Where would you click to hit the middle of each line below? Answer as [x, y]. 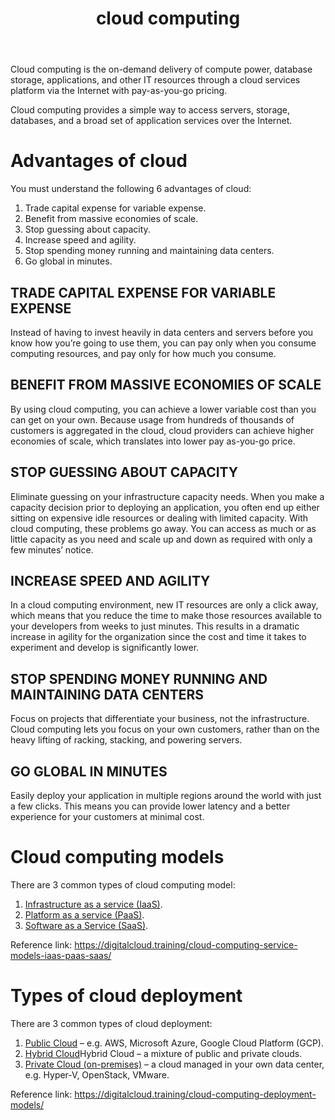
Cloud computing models [117, 857]
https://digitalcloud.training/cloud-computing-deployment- [195, 1094]
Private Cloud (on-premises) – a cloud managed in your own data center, [174, 1064]
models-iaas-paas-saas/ [61, 955]
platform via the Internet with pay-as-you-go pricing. [119, 91]
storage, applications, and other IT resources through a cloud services [155, 80]
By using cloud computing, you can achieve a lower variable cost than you [163, 409]
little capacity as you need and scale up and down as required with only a [161, 539]
